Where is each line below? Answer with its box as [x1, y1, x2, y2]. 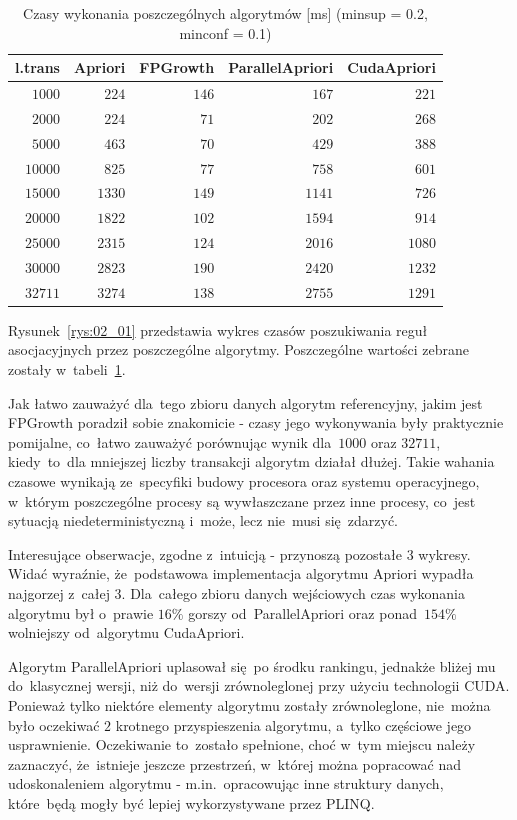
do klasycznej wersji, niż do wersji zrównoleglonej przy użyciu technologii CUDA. [8, 675, 510, 696]
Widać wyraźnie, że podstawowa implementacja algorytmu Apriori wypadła [8, 563, 474, 584]
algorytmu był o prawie [8, 602, 154, 623]
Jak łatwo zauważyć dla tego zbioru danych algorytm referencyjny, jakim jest [8, 392, 483, 413]
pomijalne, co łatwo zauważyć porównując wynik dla [8, 431, 332, 452]
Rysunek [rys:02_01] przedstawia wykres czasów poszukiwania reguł [8, 319, 428, 340]
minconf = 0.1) [179, 22, 272, 43]
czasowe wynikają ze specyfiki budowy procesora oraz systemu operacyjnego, [8, 471, 480, 492]
